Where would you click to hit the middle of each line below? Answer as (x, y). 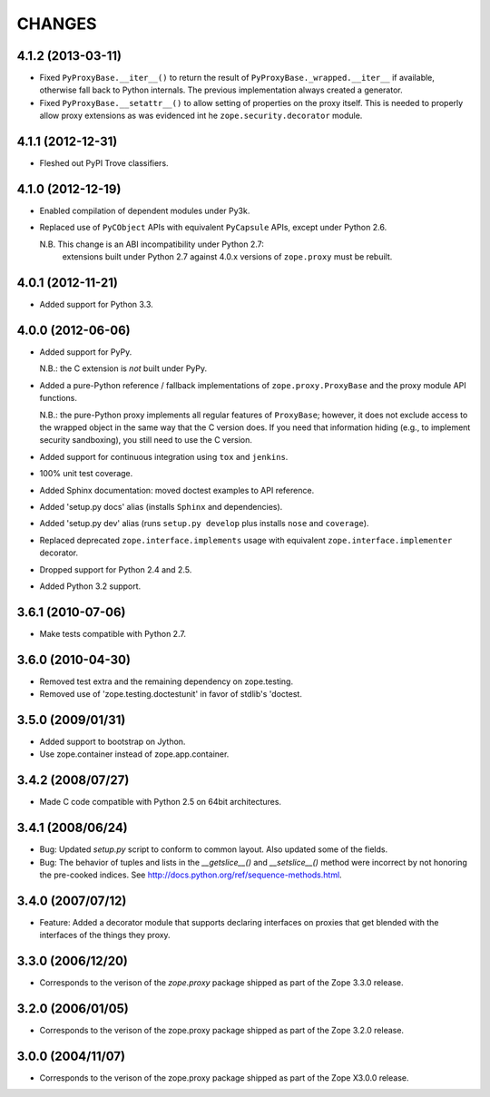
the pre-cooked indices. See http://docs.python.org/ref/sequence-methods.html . (191, 875)
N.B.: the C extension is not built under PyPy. (123, 368)
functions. (58, 398)
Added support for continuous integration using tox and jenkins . (164, 456)
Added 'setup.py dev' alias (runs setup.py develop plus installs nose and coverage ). (204, 524)
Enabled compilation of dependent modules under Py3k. (145, 211)
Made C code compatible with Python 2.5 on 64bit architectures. (160, 802)
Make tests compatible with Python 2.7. (113, 633)
